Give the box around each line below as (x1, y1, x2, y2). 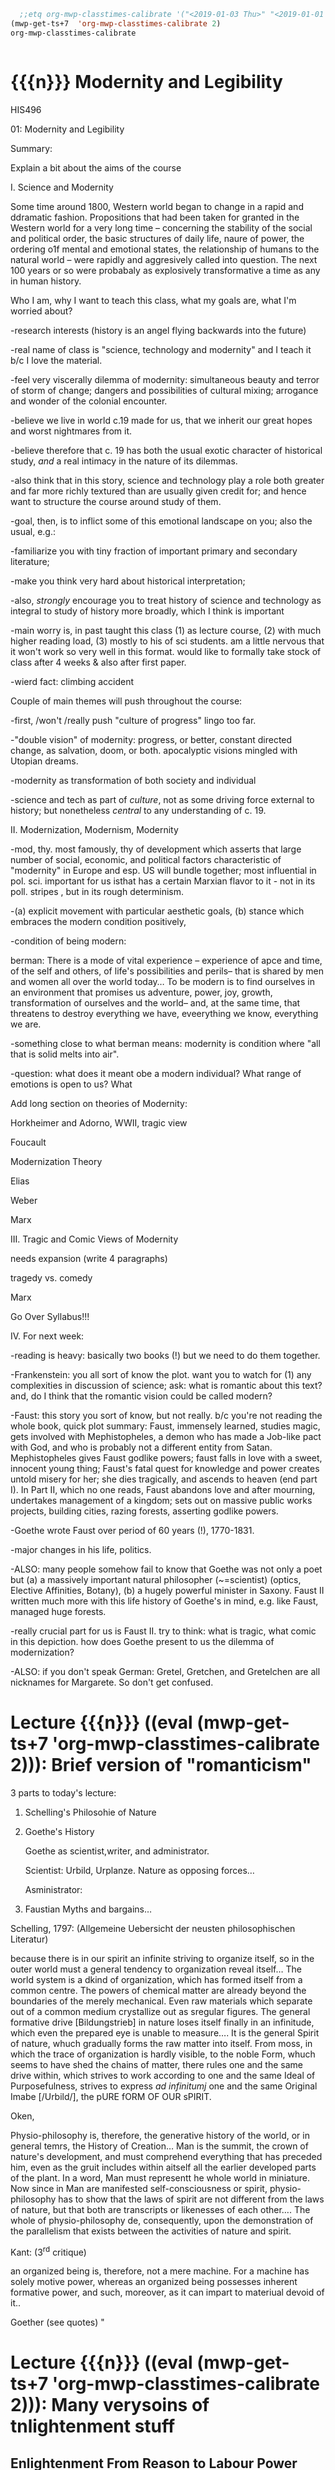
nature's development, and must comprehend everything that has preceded (10, 2150, 323, 2162)
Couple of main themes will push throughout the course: (10, 695, 243, 707)
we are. (10, 1018, 42, 1030)
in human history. (10, 275, 82, 287)
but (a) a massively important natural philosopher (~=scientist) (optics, (10, 1573, 302, 1585)
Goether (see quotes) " (10, 2316, 105, 2329)
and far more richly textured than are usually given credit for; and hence (10, 485, 307, 497)
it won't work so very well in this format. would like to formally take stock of (10, 645, 322, 657)
